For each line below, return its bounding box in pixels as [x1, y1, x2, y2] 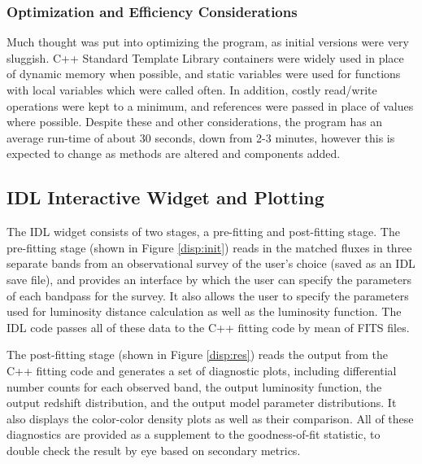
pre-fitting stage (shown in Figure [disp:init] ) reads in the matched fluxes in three [7, 239, 412, 256]
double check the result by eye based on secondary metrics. [7, 441, 301, 458]
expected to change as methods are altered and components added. [7, 145, 341, 162]
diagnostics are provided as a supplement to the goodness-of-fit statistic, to [7, 426, 381, 443]
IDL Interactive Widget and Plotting [7, 185, 324, 210]
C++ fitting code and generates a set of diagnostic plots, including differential [7, 361, 397, 379]
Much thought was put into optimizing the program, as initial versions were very [7, 33, 409, 50]
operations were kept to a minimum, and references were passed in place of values [7, 97, 414, 114]
